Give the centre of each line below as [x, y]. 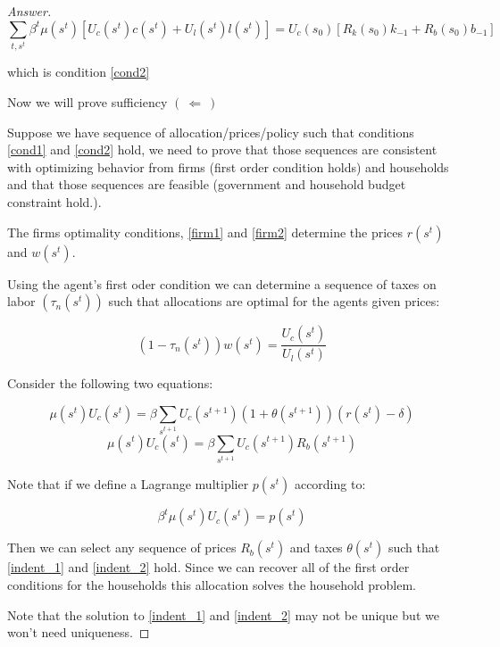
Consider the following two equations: [110, 383]
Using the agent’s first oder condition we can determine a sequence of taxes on [222, 283]
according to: [330, 484]
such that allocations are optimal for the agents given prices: [274, 301]
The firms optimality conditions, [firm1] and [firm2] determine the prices [205, 232]
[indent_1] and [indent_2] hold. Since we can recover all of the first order [208, 567]
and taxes [316, 547]
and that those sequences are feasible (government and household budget [207, 184]
